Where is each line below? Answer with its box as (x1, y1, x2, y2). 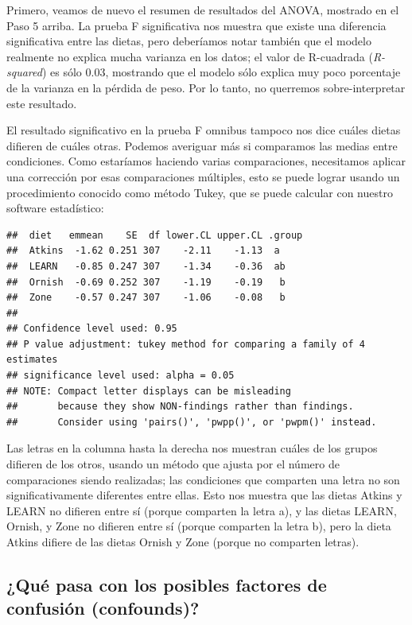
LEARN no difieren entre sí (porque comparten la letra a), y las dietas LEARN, (6, 502, 397, 518)
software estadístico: (6, 200, 104, 216)
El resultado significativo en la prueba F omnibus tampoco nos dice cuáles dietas (6, 122, 401, 138)
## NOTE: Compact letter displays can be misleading (6, 385, 291, 397)
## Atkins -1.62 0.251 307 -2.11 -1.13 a (6, 245, 280, 257)
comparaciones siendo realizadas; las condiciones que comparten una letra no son (6, 471, 400, 487)
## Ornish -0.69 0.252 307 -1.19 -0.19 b (6, 276, 286, 288)
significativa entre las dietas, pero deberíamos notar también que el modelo (6, 33, 371, 49)
